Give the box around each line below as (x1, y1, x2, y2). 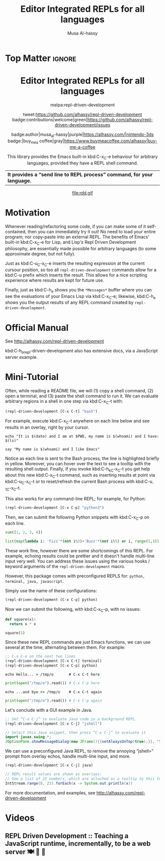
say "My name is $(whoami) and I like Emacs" (5, 446, 100, 451)
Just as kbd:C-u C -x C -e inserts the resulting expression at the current (5, 260, 145, 267)
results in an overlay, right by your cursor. (5, 424, 89, 430)
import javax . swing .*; (5, 734, 52, 739)
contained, (5, 229, 27, 235)
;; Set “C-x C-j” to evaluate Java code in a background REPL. (5, 716, 137, 722)
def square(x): (5, 617, 36, 622)
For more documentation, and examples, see (5, 790, 96, 796)
